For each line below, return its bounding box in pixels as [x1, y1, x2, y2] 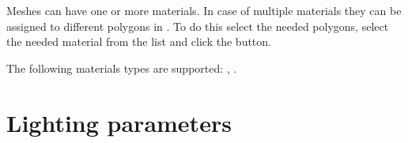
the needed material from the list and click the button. [6, 33, 271, 50]
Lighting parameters [6, 106, 232, 138]
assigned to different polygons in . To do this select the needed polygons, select [6, 17, 389, 34]
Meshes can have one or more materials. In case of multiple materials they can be [6, 2, 402, 18]
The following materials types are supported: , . [6, 59, 237, 76]
